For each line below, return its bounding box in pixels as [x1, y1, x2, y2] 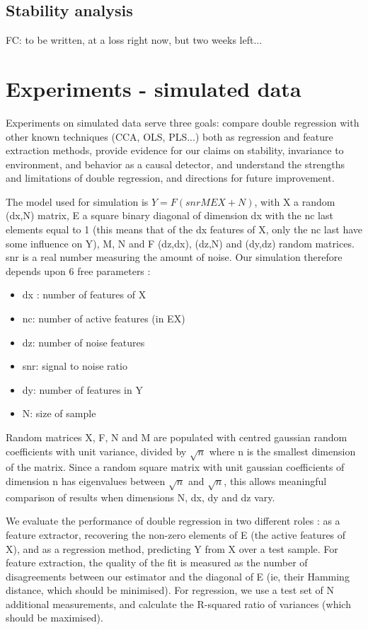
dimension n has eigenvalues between [6, 473, 166, 488]
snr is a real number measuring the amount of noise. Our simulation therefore [6, 250, 343, 264]
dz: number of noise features [22, 334, 145, 349]
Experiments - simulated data [6, 74, 301, 103]
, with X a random [254, 194, 335, 209]
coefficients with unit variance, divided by [6, 443, 187, 458]
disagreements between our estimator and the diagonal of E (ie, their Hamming [6, 568, 350, 583]
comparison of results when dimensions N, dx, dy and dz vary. [6, 489, 275, 504]
